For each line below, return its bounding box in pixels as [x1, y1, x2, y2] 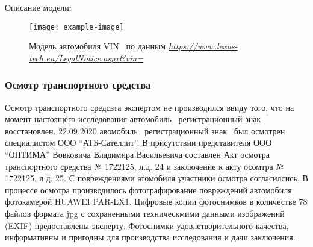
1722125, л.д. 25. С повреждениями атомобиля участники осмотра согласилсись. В [5, 172, 308, 184]
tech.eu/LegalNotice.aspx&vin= [29, 51, 143, 64]
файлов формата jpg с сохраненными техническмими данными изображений [5, 207, 285, 219]
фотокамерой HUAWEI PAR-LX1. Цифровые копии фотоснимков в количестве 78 [5, 195, 308, 208]
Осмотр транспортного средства [5, 77, 151, 92]
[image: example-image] [29, 22, 124, 31]
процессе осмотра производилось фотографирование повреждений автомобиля [5, 183, 292, 196]
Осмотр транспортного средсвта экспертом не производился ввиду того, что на [5, 101, 294, 113]
